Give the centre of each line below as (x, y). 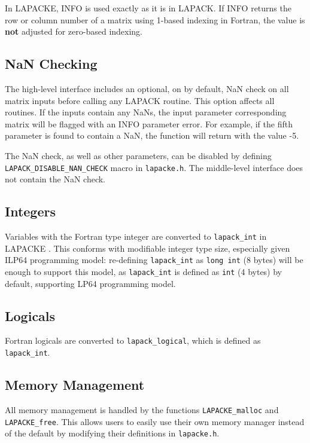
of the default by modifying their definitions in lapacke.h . (112, 433)
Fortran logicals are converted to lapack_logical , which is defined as (133, 340)
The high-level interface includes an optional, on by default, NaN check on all (147, 88)
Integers (30, 211)
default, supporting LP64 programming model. (90, 283)
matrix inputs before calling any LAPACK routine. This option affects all (140, 100)
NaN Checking (51, 64)
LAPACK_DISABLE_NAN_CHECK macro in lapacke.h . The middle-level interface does (154, 167)
